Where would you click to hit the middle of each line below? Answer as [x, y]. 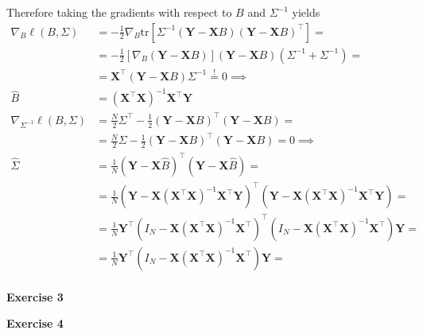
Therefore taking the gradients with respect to [119, 12]
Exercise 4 [35, 323]
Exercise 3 [35, 296]
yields [306, 12]
